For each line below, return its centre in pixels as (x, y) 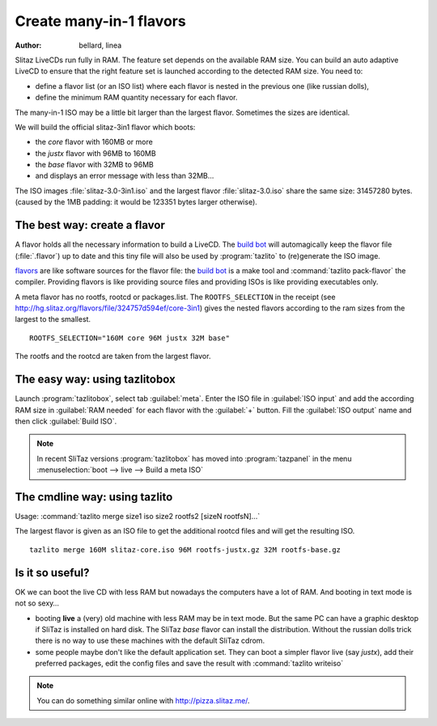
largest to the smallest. (53, 319)
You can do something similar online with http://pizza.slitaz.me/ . (143, 700)
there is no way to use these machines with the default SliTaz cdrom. (150, 641)
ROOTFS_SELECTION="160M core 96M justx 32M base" (130, 338)
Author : (28, 45)
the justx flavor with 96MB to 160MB (96, 153)
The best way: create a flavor (90, 225)
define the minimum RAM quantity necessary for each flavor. (136, 98)
